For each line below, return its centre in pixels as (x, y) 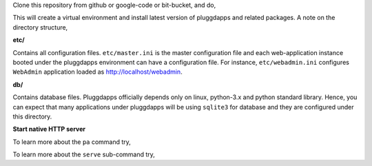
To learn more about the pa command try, (72, 142)
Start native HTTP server (49, 129)
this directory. (32, 116)
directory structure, (40, 27)
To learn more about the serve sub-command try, (84, 154)
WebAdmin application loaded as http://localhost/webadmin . (97, 72)
